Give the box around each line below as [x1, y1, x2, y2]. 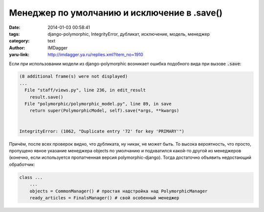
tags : [9, 31, 20, 37]
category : [9, 38, 30, 44]
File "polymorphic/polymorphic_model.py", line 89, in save [24, 101, 172, 107]
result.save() [29, 94, 64, 100]
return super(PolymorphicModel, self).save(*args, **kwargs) [29, 108, 179, 113]
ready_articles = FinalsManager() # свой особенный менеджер [29, 195, 179, 200]
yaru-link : [9, 52, 29, 58]
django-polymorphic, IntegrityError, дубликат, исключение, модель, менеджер [47, 31, 210, 37]
